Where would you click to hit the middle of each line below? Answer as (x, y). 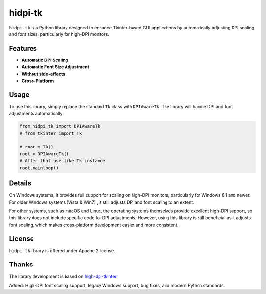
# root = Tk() (36, 147)
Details (20, 184)
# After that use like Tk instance (62, 161)
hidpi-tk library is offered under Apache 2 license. (62, 250)
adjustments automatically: (36, 114)
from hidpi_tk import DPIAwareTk (60, 126)
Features (23, 48)
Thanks (21, 265)
